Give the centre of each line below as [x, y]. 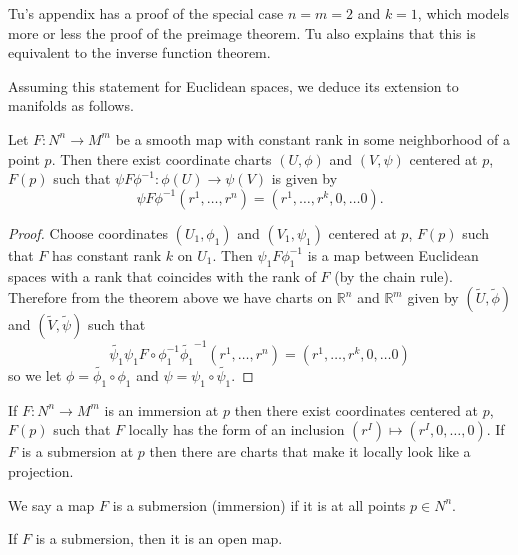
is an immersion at [161, 409]
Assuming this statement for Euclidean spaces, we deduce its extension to [233, 85]
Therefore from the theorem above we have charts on [170, 297]
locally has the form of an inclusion [236, 429]
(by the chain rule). [393, 275]
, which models [463, 13]
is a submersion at [77, 451]
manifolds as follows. [71, 105]
